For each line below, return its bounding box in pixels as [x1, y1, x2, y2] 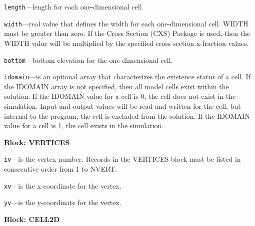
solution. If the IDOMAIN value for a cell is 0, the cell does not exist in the [4, 91, 236, 101]
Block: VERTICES [4, 137, 70, 147]
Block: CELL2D [4, 214, 60, 224]
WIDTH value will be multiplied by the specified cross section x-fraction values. [4, 37, 249, 48]
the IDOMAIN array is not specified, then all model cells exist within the [4, 81, 229, 91]
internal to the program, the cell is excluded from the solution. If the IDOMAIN [4, 110, 250, 121]
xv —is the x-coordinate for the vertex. [4, 180, 121, 191]
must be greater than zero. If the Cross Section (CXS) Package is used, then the [4, 28, 250, 38]
